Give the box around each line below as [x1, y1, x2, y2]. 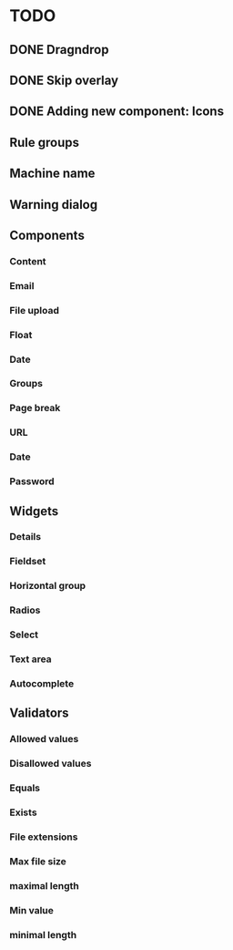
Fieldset [9, 555, 46, 568]
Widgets [9, 503, 59, 519]
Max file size [9, 854, 66, 867]
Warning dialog [9, 197, 98, 212]
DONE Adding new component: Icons [9, 104, 225, 119]
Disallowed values [9, 758, 92, 770]
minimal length [9, 928, 77, 941]
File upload [9, 304, 60, 316]
